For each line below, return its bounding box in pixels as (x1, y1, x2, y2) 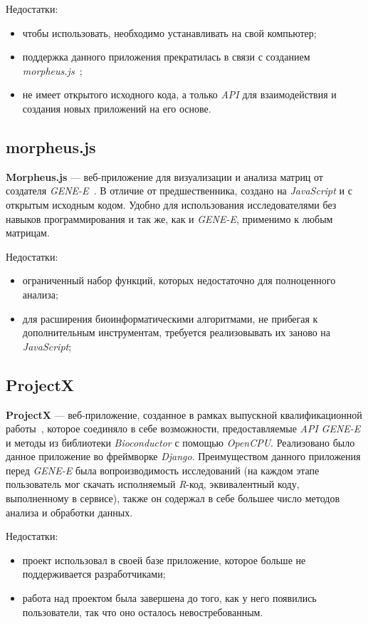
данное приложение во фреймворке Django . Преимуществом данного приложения (6, 449, 361, 464)
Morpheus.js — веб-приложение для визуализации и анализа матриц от (6, 169, 323, 184)
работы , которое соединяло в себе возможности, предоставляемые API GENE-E (6, 421, 361, 436)
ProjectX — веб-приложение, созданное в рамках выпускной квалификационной (6, 407, 362, 422)
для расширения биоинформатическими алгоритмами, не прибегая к (22, 311, 318, 326)
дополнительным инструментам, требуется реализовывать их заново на (22, 325, 331, 340)
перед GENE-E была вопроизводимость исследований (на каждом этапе (6, 462, 320, 477)
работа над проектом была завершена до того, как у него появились (22, 591, 317, 605)
